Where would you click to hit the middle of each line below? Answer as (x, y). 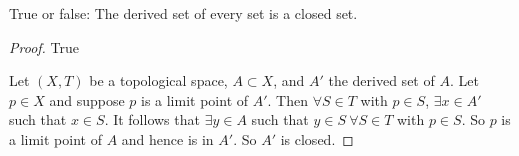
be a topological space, (158, 80)
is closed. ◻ (317, 138)
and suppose (87, 99)
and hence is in (167, 138)
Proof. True (44, 46)
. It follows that (152, 119)
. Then (287, 99)
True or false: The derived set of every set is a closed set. (183, 13)
